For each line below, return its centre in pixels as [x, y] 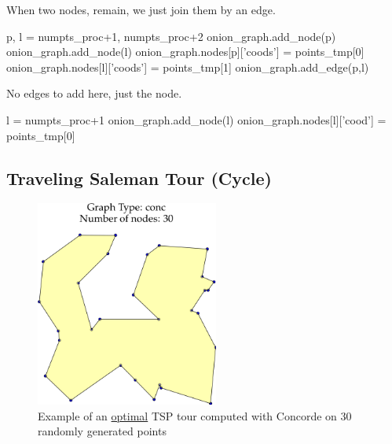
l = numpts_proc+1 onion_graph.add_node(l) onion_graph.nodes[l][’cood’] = [196, 119]
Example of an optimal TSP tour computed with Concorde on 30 [195, 415]
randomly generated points [102, 431]
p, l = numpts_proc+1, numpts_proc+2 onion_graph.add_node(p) [171, 36]
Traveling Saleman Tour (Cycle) [139, 178]
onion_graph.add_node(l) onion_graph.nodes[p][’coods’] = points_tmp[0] [185, 52]
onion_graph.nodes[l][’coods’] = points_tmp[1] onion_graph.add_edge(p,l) [188, 67]
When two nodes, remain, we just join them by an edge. [141, 9]
